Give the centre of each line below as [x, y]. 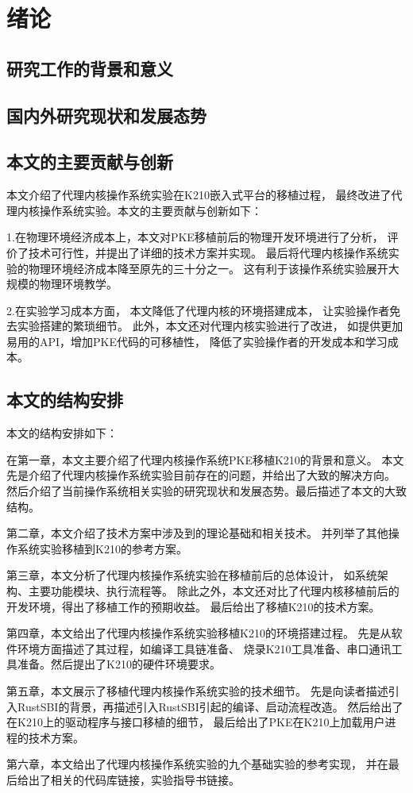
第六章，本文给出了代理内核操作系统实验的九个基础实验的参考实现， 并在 [197, 764]
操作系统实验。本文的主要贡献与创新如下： [151, 210]
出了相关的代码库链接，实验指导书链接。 [134, 779]
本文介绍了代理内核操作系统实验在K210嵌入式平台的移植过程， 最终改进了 [199, 195]
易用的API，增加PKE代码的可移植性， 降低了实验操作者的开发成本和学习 [197, 341]
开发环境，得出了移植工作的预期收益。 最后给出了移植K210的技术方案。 [193, 606]
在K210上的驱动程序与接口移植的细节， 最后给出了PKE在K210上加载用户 [196, 722]
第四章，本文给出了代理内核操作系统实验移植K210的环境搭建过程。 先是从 [199, 633]
